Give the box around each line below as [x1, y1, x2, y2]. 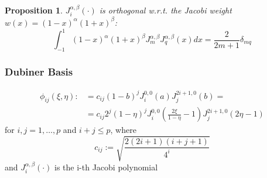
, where [110, 124, 136, 136]
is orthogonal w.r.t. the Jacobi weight [99, 4, 232, 16]
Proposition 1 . [5, 4, 63, 16]
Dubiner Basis [5, 64, 73, 78]
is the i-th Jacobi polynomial [54, 160, 158, 173]
